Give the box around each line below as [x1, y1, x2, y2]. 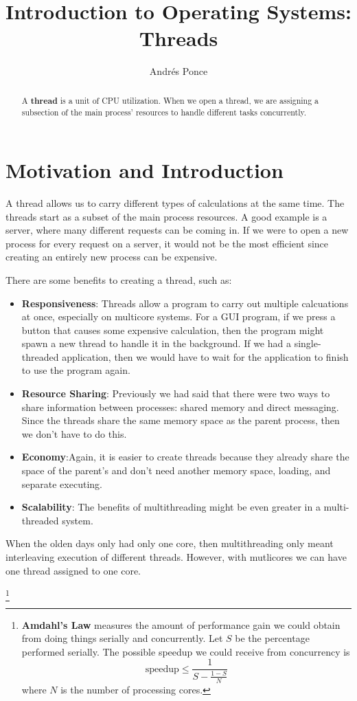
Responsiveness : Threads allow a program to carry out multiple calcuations [21, 296, 349, 310]
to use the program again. [21, 363, 130, 377]
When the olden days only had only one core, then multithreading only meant [5, 536, 334, 550]
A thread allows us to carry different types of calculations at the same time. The [5, 195, 345, 210]
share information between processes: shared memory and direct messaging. [21, 399, 339, 414]
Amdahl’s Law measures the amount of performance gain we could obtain [21, 617, 341, 632]
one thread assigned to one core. [5, 563, 141, 577]
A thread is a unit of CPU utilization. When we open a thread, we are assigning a [21, 94, 319, 107]
